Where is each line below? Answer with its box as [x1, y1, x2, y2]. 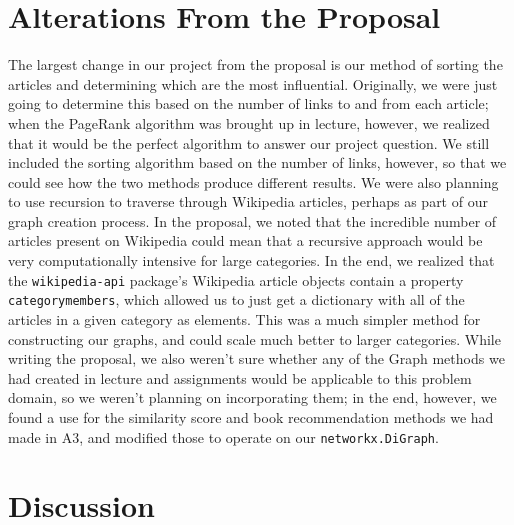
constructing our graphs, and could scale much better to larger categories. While [8, 328, 501, 349]
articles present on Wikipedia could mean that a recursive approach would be [8, 230, 483, 251]
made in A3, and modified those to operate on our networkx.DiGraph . [8, 426, 439, 447]
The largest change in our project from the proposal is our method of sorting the [8, 54, 503, 75]
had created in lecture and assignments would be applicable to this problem [8, 367, 472, 388]
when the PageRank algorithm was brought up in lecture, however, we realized [8, 112, 490, 133]
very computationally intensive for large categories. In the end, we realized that [8, 250, 495, 271]
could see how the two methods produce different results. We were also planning [8, 171, 499, 192]
